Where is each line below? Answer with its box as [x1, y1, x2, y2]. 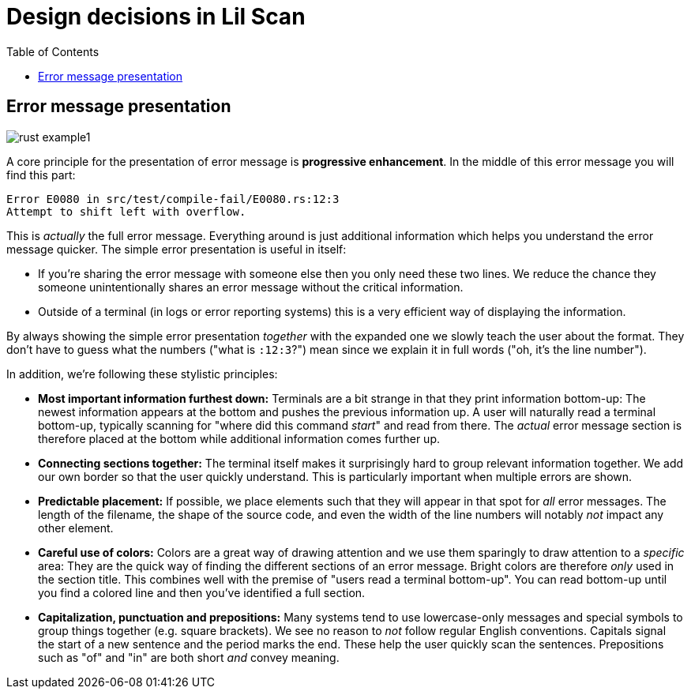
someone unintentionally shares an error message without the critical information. [38, 280, 464, 294]
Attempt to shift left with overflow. [6, 205, 246, 218]
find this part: [6, 167, 76, 182]
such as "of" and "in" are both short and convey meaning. [38, 650, 340, 664]
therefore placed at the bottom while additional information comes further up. [38, 431, 441, 445]
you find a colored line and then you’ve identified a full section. [38, 585, 366, 599]
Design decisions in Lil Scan [6, 3, 306, 30]
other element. [38, 520, 114, 535]
